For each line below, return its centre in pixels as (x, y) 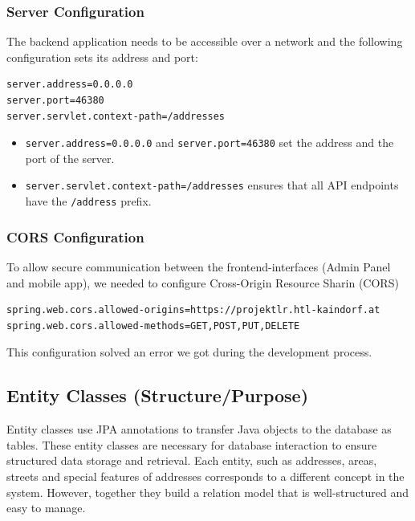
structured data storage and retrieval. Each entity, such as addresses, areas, (192, 460)
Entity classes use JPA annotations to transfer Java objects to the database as (199, 429)
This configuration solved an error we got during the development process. (189, 352)
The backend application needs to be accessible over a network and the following (205, 41)
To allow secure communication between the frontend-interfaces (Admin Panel (199, 266)
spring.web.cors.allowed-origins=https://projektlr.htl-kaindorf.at (193, 310)
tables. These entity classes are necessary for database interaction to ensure (192, 444)
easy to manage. (46, 508)
